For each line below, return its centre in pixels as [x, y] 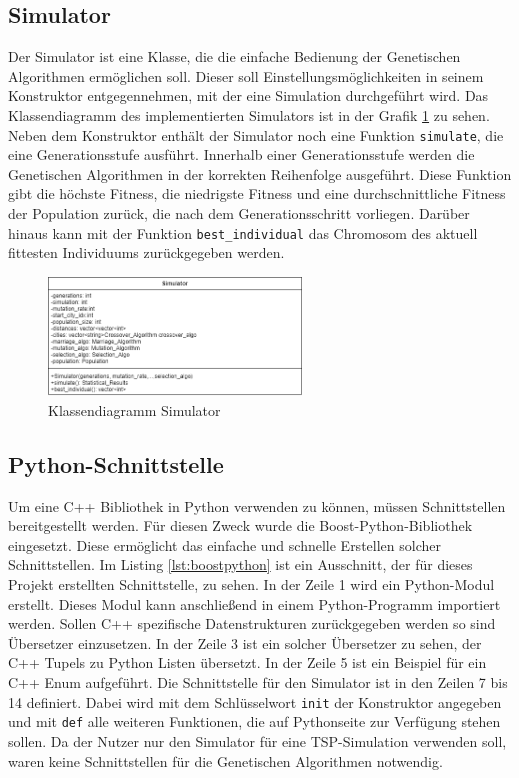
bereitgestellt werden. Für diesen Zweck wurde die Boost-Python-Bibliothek [240, 525]
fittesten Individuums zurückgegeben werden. [146, 252]
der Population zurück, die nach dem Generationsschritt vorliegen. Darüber [239, 213]
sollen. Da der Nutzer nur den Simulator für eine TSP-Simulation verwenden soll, [257, 740]
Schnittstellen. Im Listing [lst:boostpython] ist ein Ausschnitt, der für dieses [240, 564]
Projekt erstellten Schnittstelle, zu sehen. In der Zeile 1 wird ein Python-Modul [251, 584]
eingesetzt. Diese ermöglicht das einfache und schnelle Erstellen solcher [224, 544]
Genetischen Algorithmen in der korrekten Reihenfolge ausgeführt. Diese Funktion [260, 173]
